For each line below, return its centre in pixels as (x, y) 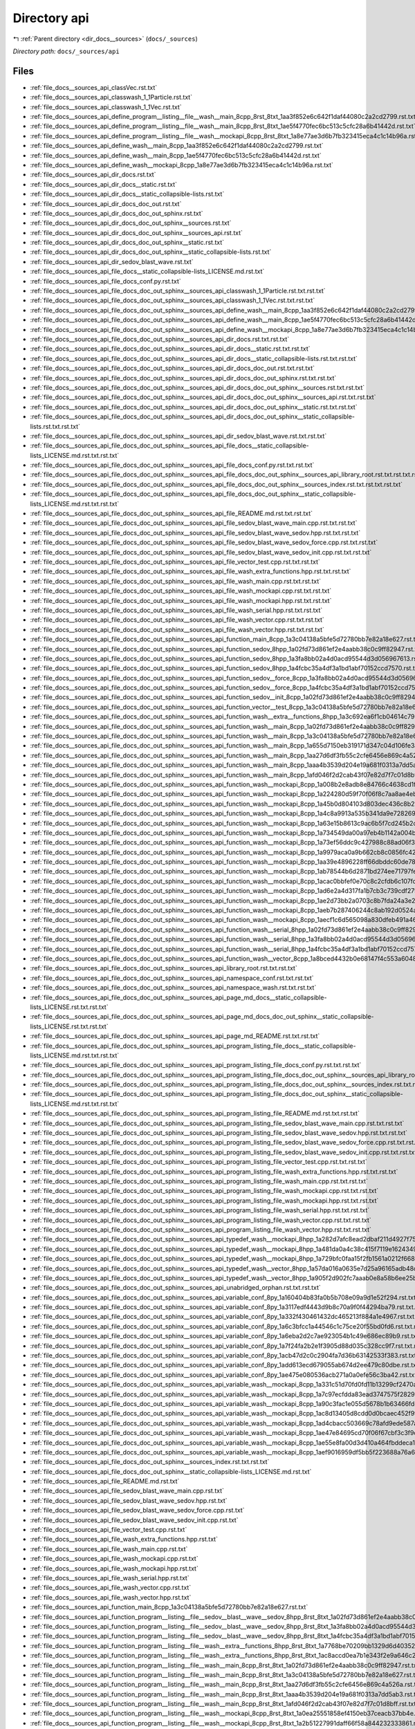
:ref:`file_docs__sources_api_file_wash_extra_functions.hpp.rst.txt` (124, 1540)
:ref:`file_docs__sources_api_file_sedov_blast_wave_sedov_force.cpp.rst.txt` (137, 1510)
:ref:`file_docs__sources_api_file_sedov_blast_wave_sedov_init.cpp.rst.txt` (134, 1520)
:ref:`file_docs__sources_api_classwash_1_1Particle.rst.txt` (111, 98)
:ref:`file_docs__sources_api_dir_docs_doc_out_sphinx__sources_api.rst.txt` (137, 232)
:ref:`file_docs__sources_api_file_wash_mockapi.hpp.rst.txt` (114, 1568)
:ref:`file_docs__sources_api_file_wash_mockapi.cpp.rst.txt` (114, 1559)
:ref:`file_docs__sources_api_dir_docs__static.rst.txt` (104, 184)
